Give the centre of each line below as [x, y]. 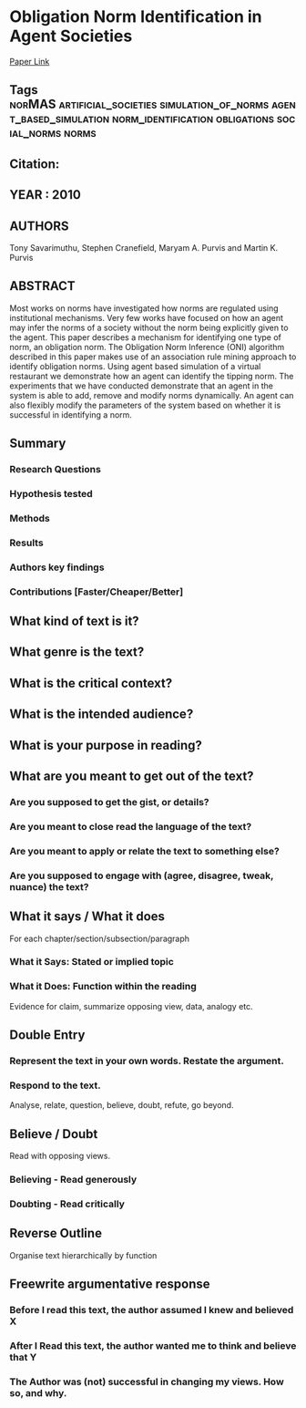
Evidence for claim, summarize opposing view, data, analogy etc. [131, 1006]
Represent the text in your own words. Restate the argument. [147, 1061]
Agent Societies [71, 36]
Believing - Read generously [73, 1180]
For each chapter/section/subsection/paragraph [99, 938]
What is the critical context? [91, 683]
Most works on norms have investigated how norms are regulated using [144, 308]
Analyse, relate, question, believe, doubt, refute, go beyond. [122, 1105]
